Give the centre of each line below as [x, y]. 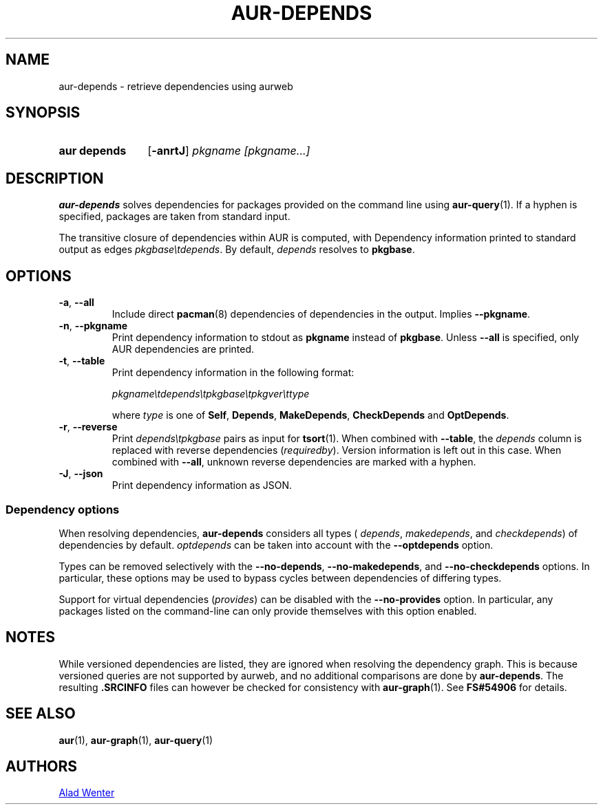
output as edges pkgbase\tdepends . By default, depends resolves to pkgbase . [237, 250]
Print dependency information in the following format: [233, 373]
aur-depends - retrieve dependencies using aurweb [176, 86]
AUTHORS [42, 766]
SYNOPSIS [43, 113]
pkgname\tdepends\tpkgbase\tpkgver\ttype [211, 394]
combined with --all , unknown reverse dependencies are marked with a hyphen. [294, 462]
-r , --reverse [88, 427]
